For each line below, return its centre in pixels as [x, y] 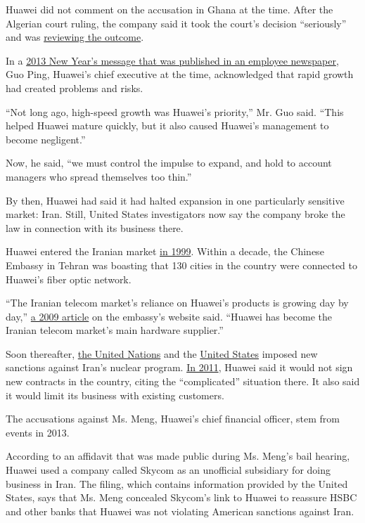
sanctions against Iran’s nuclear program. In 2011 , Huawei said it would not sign [179, 367]
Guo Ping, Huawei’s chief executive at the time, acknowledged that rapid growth [180, 74]
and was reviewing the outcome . [75, 37]
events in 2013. [38, 432]
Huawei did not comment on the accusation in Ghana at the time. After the [169, 9]
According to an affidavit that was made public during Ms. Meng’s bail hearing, [178, 456]
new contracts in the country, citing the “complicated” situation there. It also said [183, 381]
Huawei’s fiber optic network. [69, 279]
